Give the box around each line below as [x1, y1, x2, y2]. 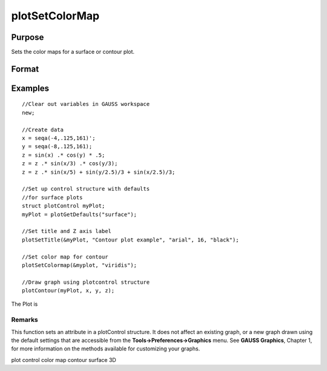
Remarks [11, 315, 39, 324]
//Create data [22, 126, 64, 133]
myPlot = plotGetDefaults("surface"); [22, 211, 137, 218]
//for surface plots [22, 194, 83, 201]
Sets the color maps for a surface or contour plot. [11, 48, 135, 56]
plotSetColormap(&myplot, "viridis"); [22, 261, 137, 269]
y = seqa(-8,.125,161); [22, 143, 93, 150]
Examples [11, 83, 50, 93]
